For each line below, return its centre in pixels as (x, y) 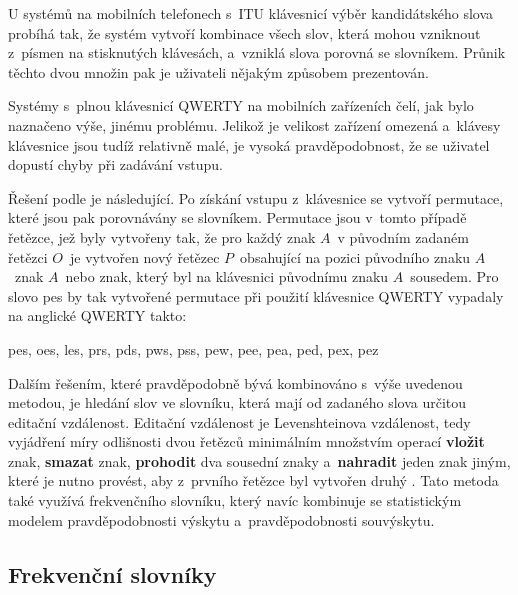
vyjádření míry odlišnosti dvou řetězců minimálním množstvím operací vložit (246, 441)
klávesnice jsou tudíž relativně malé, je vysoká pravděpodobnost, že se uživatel (249, 144)
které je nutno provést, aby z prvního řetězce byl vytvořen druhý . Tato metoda (253, 480)
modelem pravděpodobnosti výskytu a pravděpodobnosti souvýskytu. (221, 519)
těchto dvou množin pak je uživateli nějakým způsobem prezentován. (218, 71)
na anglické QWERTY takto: (97, 315)
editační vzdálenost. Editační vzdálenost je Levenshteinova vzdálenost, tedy (239, 421)
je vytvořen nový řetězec (145, 256)
